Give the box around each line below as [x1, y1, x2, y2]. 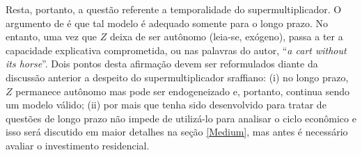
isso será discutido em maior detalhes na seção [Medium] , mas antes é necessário [6, 124, 348, 139]
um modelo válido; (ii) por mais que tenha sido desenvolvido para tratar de [6, 97, 326, 112]
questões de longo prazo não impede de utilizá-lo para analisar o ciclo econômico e [6, 111, 356, 125]
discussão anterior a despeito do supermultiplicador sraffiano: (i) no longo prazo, [6, 70, 349, 84]
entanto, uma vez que [6, 29, 97, 44]
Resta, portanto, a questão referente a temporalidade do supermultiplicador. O [6, 2, 342, 16]
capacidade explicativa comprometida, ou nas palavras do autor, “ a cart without [6, 42, 347, 57]
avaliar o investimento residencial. [6, 138, 150, 152]
